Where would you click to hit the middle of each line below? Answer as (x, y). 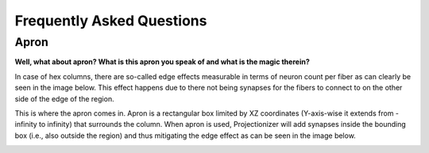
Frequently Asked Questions (111, 21)
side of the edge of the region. (64, 98)
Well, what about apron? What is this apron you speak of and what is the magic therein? (162, 62)
